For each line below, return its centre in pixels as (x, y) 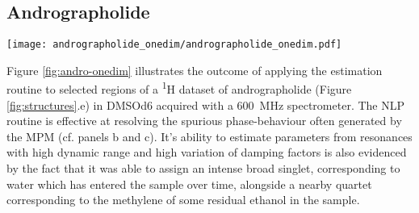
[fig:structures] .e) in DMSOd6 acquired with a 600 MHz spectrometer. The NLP (206, 104)
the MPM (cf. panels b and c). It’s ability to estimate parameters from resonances (209, 136)
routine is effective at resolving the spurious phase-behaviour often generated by (204, 121)
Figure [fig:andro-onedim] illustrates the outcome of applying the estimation (195, 70)
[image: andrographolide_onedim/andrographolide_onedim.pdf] (174, 45)
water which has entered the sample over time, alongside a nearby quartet (189, 184)
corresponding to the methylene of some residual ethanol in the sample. (183, 200)
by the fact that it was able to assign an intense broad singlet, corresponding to (203, 168)
